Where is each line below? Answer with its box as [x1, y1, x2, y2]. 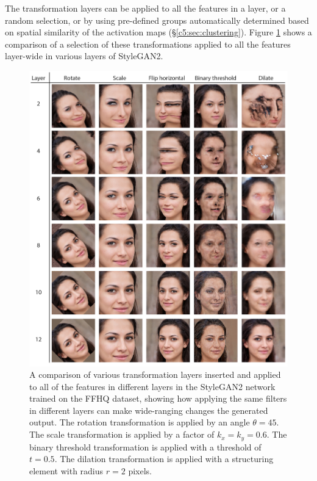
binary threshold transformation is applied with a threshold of [29, 440, 262, 453]
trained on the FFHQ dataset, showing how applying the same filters [29, 392, 287, 405]
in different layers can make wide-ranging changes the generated [29, 403, 268, 416]
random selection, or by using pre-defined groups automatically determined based [5, 13, 309, 26]
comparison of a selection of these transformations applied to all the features [5, 37, 291, 50]
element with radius [29, 464, 104, 477]
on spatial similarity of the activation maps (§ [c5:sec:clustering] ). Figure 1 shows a [5, 26, 312, 38]
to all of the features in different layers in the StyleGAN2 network [29, 380, 276, 392]
